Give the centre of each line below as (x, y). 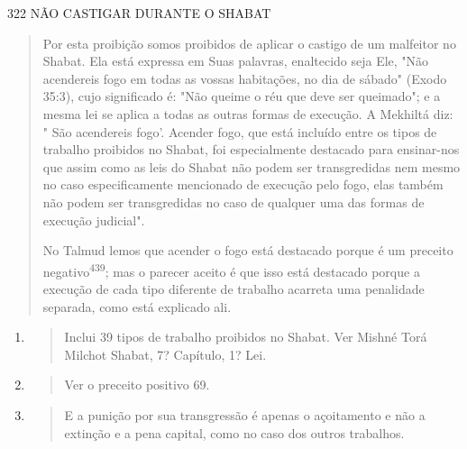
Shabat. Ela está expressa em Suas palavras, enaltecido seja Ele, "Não (236, 61)
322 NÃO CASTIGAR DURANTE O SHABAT (139, 13)
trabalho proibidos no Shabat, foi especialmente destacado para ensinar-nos (251, 149)
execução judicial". (94, 220)
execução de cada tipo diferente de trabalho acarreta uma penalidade (233, 288)
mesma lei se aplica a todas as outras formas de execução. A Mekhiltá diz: (248, 113)
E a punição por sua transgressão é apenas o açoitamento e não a (245, 414)
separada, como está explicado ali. (137, 306)
